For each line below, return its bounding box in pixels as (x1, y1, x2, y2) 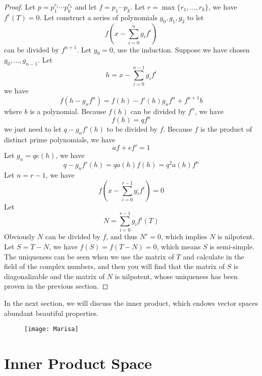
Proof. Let (4, 2, 35, 12)
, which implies (161, 231, 207, 242)
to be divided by (107, 124, 158, 134)
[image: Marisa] (24, 326, 79, 333)
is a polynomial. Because (30, 105, 106, 116)
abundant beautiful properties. (4, 307, 98, 318)
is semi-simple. (209, 241, 255, 251)
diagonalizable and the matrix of (4, 271, 105, 281)
